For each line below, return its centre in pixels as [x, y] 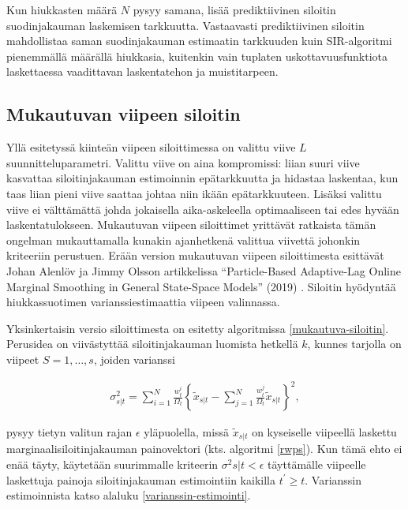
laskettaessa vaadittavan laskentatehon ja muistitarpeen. [142, 71]
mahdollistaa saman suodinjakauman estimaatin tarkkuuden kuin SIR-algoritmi [199, 41]
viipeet [23, 359]
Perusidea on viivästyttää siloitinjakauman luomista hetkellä [152, 344]
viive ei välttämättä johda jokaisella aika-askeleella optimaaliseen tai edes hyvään [203, 209]
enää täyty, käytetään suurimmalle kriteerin [112, 464]
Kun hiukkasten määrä [62, 9]
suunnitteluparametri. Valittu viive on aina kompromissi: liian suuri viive [183, 162]
